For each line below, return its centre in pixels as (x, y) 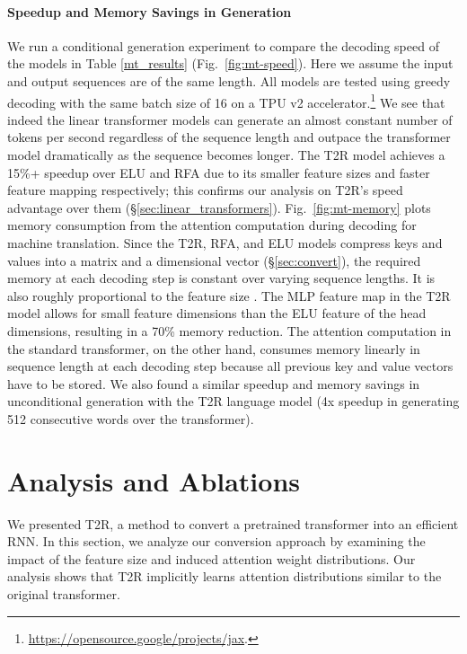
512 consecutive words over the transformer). (131, 418)
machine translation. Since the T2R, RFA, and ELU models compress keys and (225, 242)
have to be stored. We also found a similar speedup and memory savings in (214, 383)
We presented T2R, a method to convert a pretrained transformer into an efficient (233, 523)
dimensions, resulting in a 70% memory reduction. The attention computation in (229, 330)
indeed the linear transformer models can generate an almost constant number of (230, 119)
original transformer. (64, 594)
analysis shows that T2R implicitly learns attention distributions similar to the (225, 576)
